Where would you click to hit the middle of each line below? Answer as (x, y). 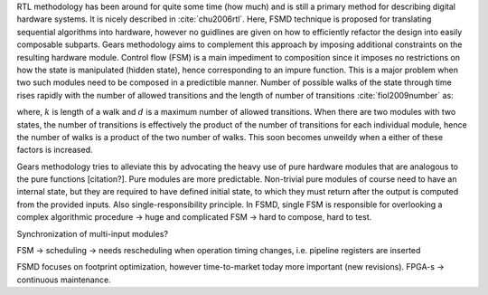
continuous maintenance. (64, 280)
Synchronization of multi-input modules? (93, 233)
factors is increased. (55, 150)
